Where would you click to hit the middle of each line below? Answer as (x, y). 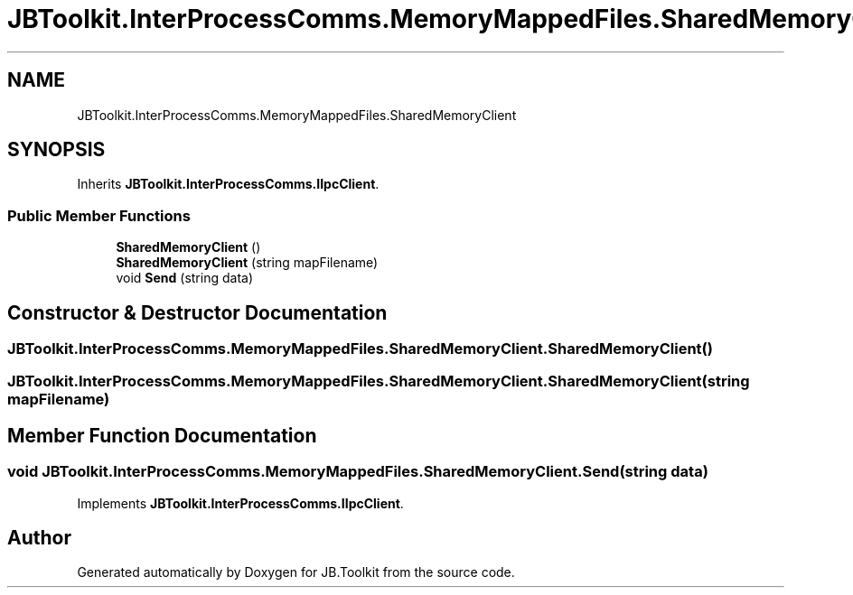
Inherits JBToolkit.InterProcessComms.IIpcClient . (228, 184)
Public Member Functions (99, 215)
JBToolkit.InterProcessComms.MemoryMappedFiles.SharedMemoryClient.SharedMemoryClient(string (379, 381)
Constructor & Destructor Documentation (197, 312)
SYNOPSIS (56, 150)
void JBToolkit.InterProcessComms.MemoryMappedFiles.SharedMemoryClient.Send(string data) (358, 472)
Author (39, 538)
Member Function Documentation (162, 435)
